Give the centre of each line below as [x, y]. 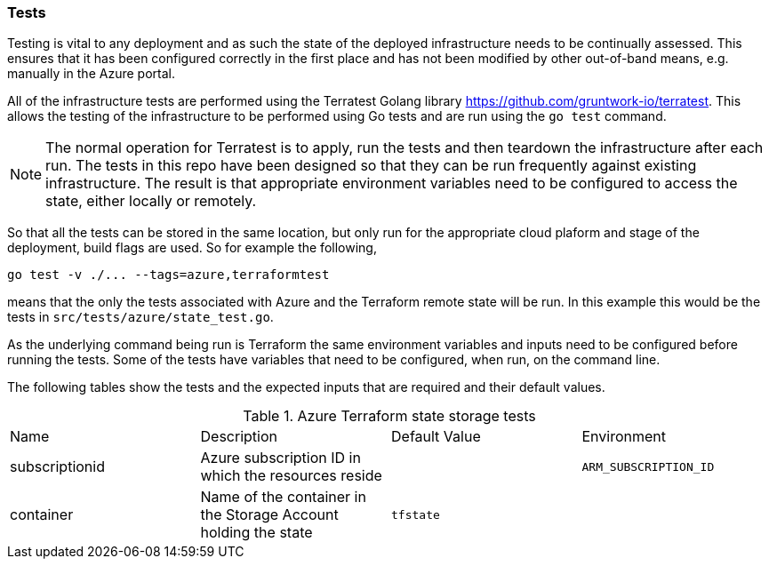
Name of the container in [283, 497]
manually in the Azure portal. [91, 74]
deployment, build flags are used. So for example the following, [192, 248]
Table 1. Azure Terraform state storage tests [389, 416]
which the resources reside [291, 476]
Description [239, 437]
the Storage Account [269, 515]
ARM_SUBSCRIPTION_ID [648, 466]
